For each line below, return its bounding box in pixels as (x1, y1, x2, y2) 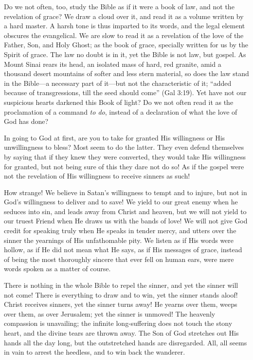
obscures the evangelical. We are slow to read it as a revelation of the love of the (4, 30, 244, 40)
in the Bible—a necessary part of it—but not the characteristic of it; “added (4, 78, 232, 88)
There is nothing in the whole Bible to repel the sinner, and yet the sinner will (4, 280, 238, 290)
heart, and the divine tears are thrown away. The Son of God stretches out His (4, 328, 239, 338)
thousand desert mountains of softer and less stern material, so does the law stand (4, 68, 249, 79)
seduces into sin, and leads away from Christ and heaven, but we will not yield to (4, 206, 247, 216)
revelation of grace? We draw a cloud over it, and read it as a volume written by (4, 11, 244, 21)
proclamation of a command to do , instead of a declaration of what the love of (4, 106, 237, 117)
